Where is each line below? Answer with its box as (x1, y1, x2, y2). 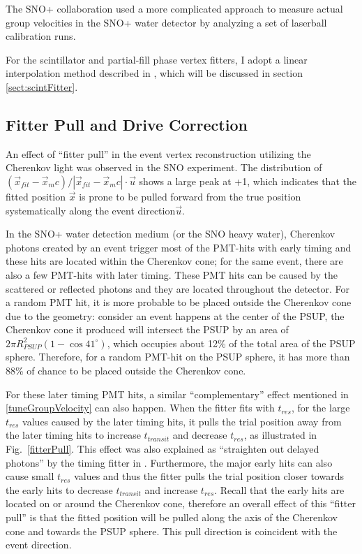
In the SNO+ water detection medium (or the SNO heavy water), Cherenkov (6, 226, 335, 241)
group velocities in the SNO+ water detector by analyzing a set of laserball (6, 15, 327, 29)
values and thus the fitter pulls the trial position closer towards (74, 469, 344, 483)
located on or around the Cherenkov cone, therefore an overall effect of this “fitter (6, 496, 356, 511)
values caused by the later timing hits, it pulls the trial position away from (22, 414, 342, 428)
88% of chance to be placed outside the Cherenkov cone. (6, 363, 246, 378)
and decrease (172, 428, 227, 442)
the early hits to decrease (6, 482, 113, 497)
